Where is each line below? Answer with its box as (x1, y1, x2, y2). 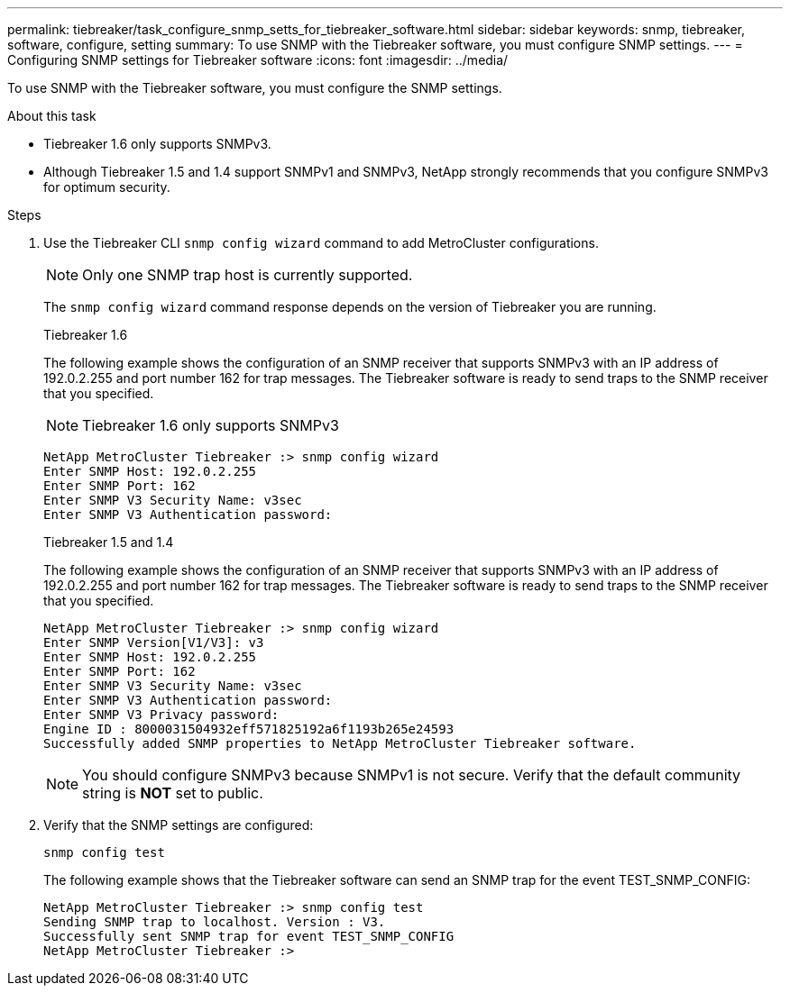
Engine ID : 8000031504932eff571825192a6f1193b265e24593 (43, 722, 455, 736)
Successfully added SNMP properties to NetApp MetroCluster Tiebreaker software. (43, 736, 637, 751)
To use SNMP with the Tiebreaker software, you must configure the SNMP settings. (7, 80, 502, 96)
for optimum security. (43, 179, 170, 195)
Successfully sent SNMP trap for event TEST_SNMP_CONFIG (43, 929, 455, 943)
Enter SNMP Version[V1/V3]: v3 (43, 635, 264, 650)
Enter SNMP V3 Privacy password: (43, 707, 280, 722)
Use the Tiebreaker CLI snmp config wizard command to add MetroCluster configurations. (43, 235, 599, 251)
